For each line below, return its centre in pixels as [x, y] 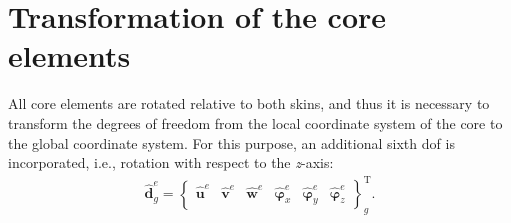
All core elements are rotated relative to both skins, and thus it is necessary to [249, 103]
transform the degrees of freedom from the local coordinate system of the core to [255, 122]
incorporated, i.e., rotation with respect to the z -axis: [171, 162]
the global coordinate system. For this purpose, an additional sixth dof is [231, 142]
